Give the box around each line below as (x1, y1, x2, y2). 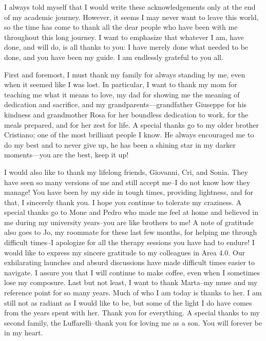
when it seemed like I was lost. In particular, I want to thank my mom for (4, 79, 237, 90)
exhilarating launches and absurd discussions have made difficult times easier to (4, 257, 255, 268)
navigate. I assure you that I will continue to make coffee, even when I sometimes (4, 267, 260, 277)
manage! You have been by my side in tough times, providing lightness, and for (4, 187, 253, 197)
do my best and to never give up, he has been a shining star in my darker (4, 139, 236, 150)
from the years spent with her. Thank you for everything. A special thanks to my (4, 307, 260, 318)
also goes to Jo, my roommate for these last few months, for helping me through (4, 227, 257, 237)
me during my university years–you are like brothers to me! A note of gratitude (4, 216, 254, 227)
